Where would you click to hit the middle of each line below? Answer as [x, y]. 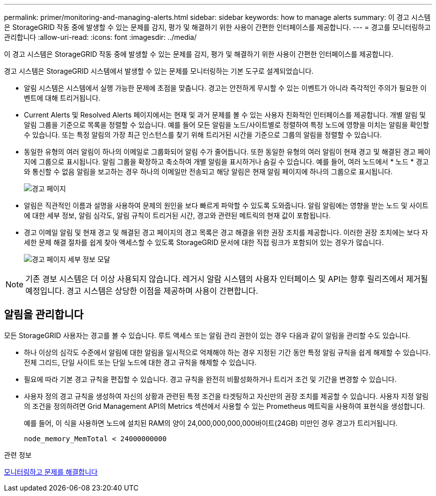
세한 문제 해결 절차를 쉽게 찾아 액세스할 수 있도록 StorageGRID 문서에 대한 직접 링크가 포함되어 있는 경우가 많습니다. [204, 242]
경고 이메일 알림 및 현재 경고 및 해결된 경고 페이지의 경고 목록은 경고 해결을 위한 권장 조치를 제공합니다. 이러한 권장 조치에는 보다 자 [226, 232]
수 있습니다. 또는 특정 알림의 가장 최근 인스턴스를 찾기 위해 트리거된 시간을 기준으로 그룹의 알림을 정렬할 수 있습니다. [203, 135]
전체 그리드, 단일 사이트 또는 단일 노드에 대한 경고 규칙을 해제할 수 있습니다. [140, 362]
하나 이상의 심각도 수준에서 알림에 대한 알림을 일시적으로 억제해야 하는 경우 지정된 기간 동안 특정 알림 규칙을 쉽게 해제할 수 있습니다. [227, 352]
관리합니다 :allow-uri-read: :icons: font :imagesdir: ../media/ [101, 37]
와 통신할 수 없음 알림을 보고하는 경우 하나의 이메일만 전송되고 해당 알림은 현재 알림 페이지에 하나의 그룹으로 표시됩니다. [208, 172]
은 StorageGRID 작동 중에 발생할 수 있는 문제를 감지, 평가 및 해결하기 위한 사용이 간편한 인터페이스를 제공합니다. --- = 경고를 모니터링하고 [218, 27]
